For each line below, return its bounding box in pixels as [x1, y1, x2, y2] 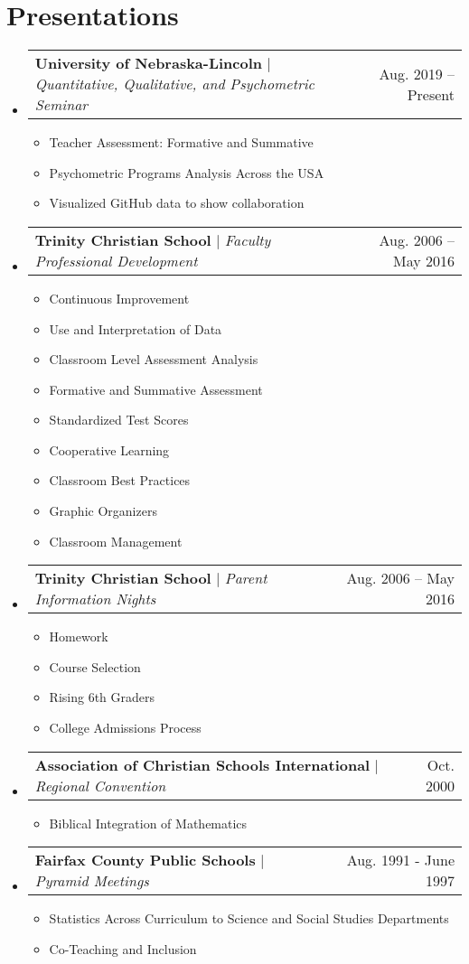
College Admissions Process [49, 718, 202, 737]
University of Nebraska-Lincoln [34, 52, 263, 74]
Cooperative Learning [49, 440, 170, 459]
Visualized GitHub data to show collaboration [49, 193, 305, 212]
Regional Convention [34, 774, 166, 796]
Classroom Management [49, 531, 183, 550]
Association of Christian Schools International [34, 753, 371, 775]
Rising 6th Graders [49, 688, 155, 707]
